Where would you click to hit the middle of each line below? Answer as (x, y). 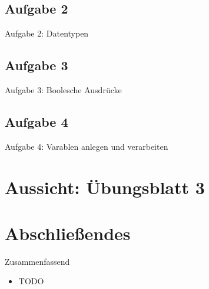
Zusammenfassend (37, 261)
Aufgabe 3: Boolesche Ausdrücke (63, 90)
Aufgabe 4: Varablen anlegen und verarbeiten (87, 146)
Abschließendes (68, 233)
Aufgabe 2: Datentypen (47, 33)
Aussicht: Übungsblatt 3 (105, 187)
